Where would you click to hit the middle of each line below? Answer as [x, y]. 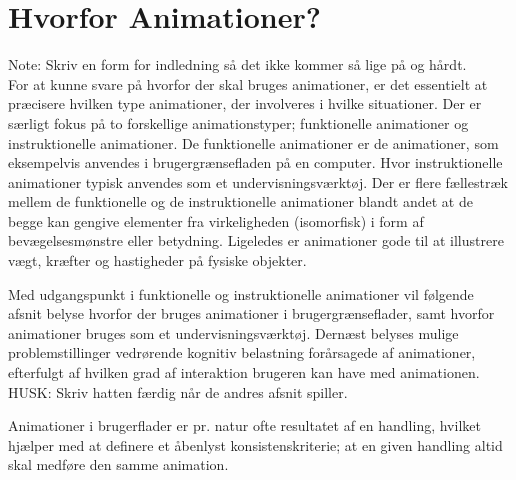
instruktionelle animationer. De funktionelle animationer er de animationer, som [253, 142]
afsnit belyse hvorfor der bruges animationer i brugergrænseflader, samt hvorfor [251, 313]
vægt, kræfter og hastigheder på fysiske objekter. [157, 260]
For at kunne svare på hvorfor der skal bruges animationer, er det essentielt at [248, 83]
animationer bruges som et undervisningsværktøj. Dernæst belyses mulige [233, 332]
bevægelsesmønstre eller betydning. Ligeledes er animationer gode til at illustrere [256, 240]
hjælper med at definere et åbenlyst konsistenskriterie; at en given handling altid [255, 444]
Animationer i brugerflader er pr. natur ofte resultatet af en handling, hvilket [244, 425]
